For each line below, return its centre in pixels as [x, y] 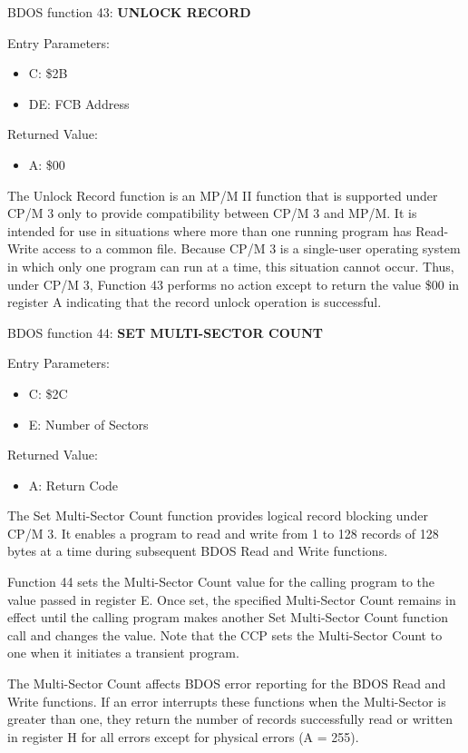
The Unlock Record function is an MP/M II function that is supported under [223, 195]
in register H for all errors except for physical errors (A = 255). [183, 736]
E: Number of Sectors [88, 424]
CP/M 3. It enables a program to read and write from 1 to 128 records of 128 [223, 533]
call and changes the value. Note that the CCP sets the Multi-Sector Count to [225, 634]
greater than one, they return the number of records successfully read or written [230, 719]
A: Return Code [73, 485]
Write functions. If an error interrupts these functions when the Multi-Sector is [227, 701]
